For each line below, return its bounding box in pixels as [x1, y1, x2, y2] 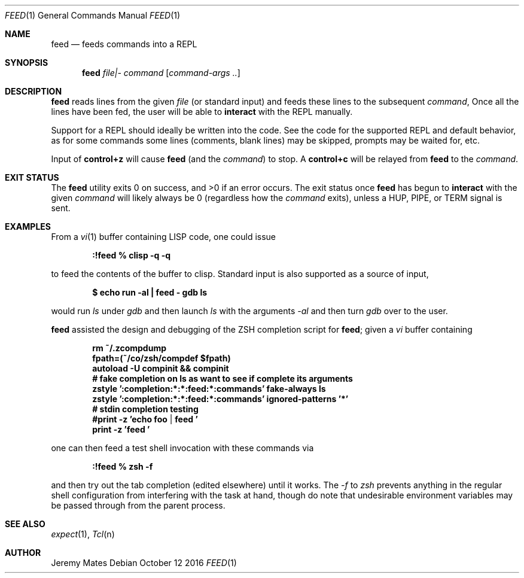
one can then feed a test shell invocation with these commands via [51, 443, 314, 453]
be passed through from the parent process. [51, 500, 226, 510]
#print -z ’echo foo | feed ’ [92, 414, 198, 424]
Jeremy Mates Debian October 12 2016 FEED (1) [51, 558, 237, 568]
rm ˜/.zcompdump [92, 343, 166, 353]
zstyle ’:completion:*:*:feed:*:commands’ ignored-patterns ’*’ [92, 394, 349, 404]
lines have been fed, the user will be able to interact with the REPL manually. [51, 107, 353, 117]
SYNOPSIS [5, 57, 48, 68]
